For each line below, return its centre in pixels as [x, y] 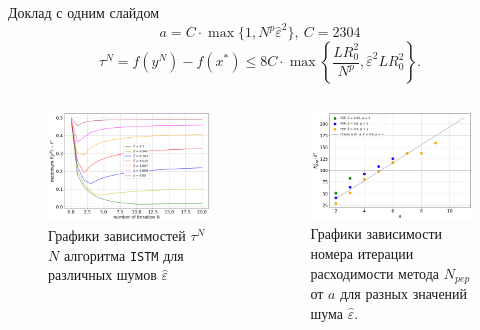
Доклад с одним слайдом [84, 12]
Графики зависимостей [117, 235]
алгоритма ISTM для [123, 254]
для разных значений [404, 293]
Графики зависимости [376, 233]
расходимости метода [375, 272]
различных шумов [102, 274]
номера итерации [362, 253]
